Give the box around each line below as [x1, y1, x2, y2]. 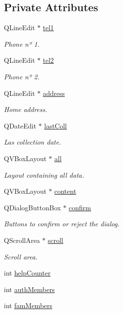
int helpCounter [4, 268, 51, 278]
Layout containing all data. [4, 169, 84, 180]
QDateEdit [4, 120, 36, 130]
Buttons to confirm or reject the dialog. [4, 219, 120, 229]
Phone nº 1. [4, 38, 40, 49]
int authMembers [4, 284, 55, 294]
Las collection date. [4, 137, 61, 147]
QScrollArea [4, 235, 40, 245]
